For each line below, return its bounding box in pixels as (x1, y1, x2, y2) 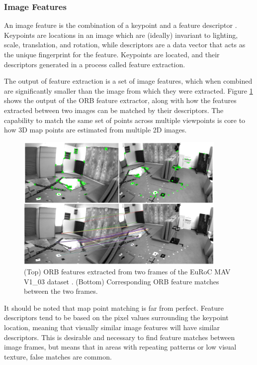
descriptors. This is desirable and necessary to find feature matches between (4, 332, 235, 342)
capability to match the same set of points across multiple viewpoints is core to (4, 115, 246, 125)
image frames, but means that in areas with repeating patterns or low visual (4, 342, 237, 352)
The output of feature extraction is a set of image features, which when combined (4, 76, 253, 86)
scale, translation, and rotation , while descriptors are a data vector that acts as (4, 39, 246, 50)
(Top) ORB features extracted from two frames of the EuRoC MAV (24, 266, 231, 277)
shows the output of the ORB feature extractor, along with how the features (4, 95, 237, 106)
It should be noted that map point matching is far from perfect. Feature (4, 302, 224, 313)
